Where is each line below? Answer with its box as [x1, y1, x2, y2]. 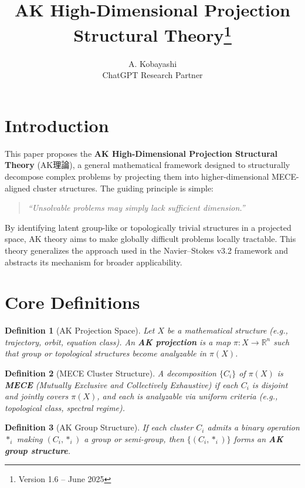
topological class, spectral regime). [5, 401, 126, 413]
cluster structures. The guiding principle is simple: [33, 181, 214, 194]
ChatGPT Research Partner [102, 69, 203, 81]
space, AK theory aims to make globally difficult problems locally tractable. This [5, 233, 296, 245]
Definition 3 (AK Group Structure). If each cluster [5, 421, 194, 433]
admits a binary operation [207, 421, 300, 433]
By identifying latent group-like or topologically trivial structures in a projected [5, 221, 292, 233]
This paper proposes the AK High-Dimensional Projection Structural [5, 147, 278, 159]
